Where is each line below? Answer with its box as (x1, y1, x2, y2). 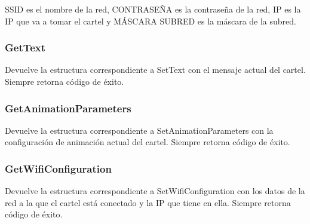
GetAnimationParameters (5, 100, 131, 115)
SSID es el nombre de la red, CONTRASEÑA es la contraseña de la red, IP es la (5, 3, 301, 15)
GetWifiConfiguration (5, 161, 112, 176)
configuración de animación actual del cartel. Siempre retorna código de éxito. (5, 136, 290, 148)
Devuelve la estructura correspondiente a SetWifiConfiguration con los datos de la (5, 185, 305, 197)
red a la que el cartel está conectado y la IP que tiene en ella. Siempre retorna (5, 196, 291, 208)
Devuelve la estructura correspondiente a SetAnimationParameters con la (5, 124, 274, 136)
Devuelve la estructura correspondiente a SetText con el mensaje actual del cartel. (5, 63, 306, 76)
